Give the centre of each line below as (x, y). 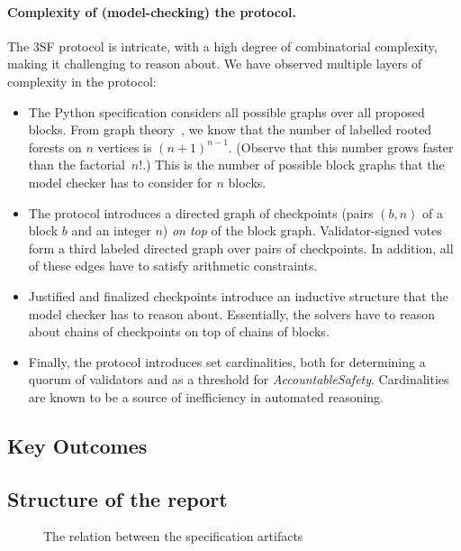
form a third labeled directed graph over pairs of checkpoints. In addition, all (241, 248)
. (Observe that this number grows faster (341, 147)
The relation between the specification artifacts (173, 536)
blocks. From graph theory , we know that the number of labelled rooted (230, 129)
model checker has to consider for (120, 182)
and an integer (111, 230)
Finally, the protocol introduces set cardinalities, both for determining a (227, 361)
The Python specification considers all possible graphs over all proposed (226, 111)
